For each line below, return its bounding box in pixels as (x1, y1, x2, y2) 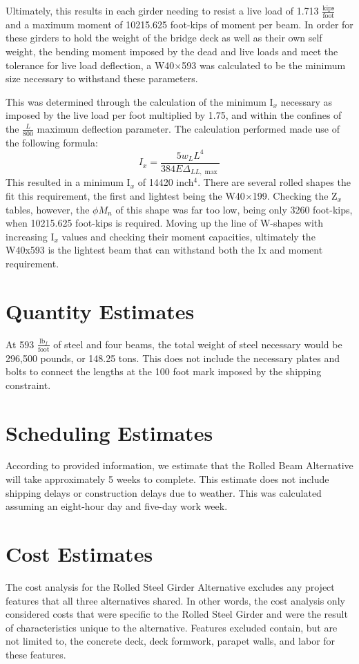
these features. (6, 647, 66, 661)
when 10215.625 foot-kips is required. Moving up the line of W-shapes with (6, 216, 324, 230)
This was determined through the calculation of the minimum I (6, 94, 273, 108)
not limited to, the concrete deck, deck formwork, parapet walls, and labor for (6, 634, 336, 648)
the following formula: (6, 135, 98, 149)
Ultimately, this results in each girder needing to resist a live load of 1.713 (6, 3, 319, 17)
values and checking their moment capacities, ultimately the (61, 229, 316, 243)
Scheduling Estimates (6, 418, 213, 446)
